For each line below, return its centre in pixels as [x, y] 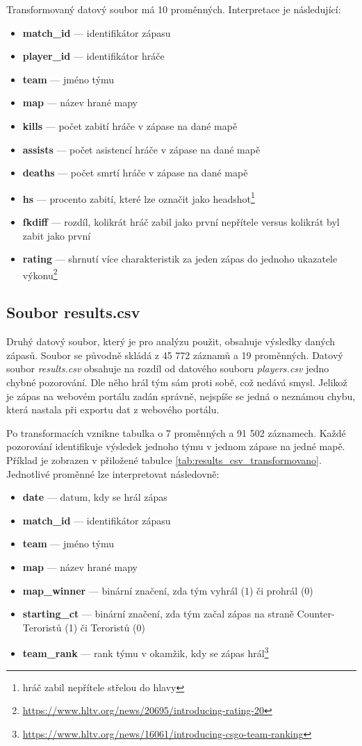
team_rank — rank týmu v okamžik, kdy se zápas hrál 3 [146, 652]
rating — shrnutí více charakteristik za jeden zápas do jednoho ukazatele [180, 259]
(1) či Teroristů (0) [105, 627]
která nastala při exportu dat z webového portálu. [113, 409]
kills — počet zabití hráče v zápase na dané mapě [130, 125]
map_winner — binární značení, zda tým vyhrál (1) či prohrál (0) [168, 590]
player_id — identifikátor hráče [93, 56]
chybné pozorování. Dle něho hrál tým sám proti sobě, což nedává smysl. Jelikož [177, 382]
